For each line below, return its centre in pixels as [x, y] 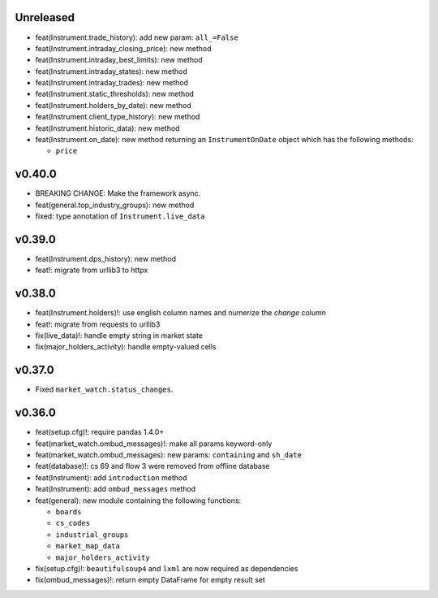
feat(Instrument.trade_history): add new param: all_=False [137, 37]
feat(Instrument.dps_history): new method [106, 259]
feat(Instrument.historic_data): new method [107, 128]
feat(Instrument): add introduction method [111, 477]
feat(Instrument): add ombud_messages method [116, 489]
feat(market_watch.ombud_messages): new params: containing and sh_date [168, 455]
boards [69, 512]
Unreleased [45, 17]
